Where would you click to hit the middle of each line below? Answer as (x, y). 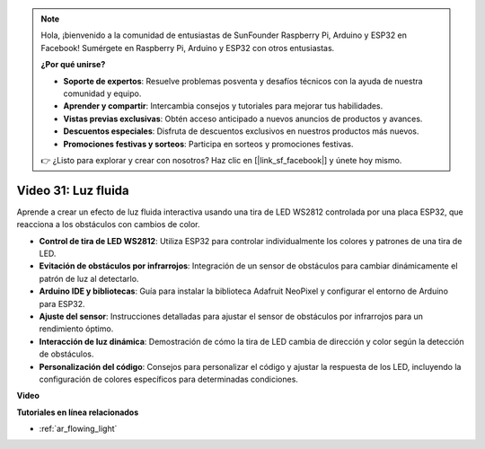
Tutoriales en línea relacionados (78, 412)
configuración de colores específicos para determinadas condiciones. (168, 379)
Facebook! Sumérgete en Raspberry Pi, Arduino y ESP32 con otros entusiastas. (188, 48)
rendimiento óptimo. (76, 329)
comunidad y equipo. (102, 93)
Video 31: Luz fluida (73, 190)
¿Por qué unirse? (73, 65)
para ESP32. (62, 304)
